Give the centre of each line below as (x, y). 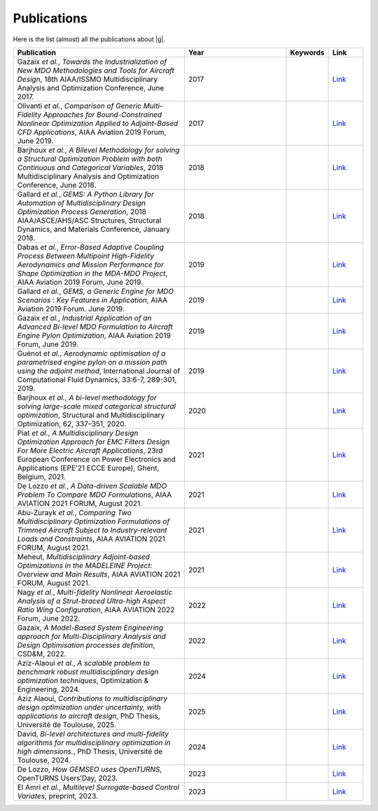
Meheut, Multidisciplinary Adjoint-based (84, 556)
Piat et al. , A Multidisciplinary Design (78, 432)
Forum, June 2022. (49, 618)
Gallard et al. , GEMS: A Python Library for (85, 194)
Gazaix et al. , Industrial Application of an (84, 318)
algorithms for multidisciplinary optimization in (94, 742)
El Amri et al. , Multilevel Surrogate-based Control (98, 787)
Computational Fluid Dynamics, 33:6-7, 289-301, (97, 379)
